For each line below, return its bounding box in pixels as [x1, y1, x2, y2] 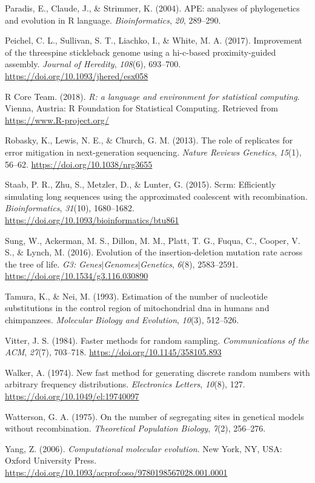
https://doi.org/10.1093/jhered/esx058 [5, 69, 148, 82]
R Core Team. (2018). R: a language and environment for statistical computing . [5, 90, 300, 102]
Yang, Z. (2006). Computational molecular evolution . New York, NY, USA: [5, 442, 282, 455]
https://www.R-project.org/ [5, 113, 109, 126]
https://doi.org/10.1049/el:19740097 [5, 390, 139, 402]
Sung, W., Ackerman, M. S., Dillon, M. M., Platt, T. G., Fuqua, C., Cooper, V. [5, 234, 300, 246]
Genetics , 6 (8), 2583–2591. [140, 257, 239, 270]
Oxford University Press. [5, 454, 97, 467]
